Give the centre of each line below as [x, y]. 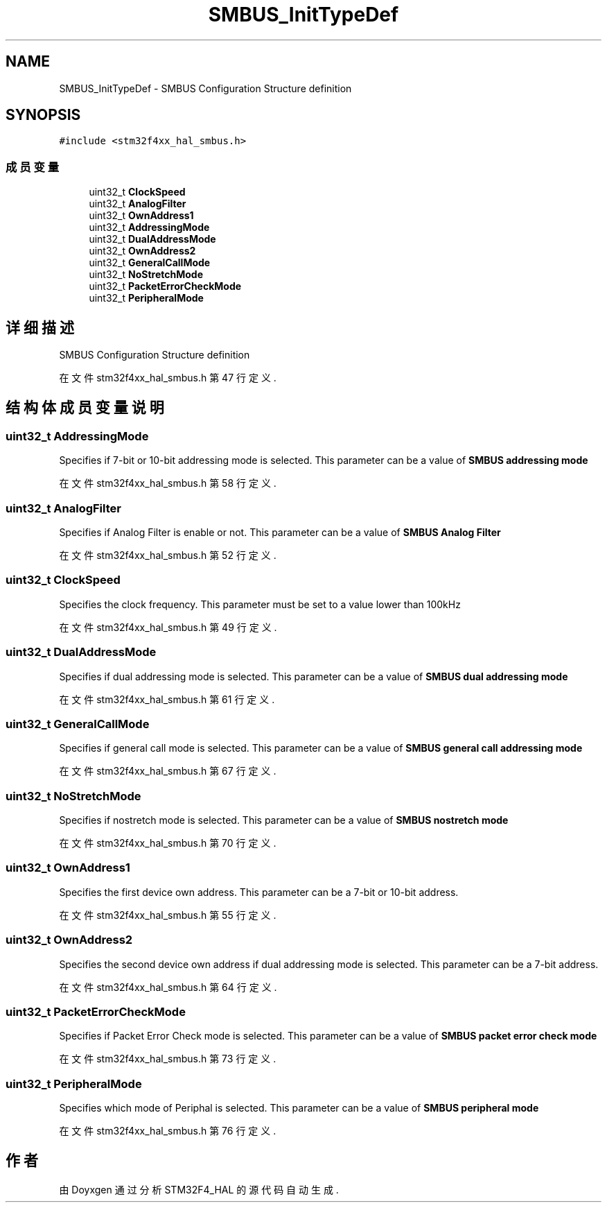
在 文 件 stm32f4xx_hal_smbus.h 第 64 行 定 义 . [168, 987]
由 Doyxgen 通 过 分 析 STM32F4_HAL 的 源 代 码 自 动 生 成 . [199, 1189]
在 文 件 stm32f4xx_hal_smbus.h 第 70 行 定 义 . [168, 843]
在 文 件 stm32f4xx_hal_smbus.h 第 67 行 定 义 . [168, 771]
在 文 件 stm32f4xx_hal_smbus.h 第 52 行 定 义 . [168, 555]
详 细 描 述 [40, 327]
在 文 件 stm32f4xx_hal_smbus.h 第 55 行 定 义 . [168, 915]
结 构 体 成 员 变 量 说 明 [85, 408]
